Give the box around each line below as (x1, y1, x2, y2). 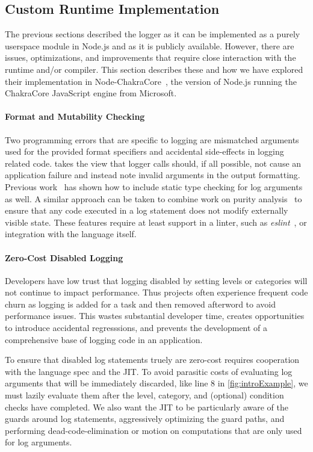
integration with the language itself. (5, 228, 137, 240)
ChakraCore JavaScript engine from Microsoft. (5, 87, 177, 99)
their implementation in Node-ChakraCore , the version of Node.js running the (5, 75, 297, 87)
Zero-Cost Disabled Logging (5, 251, 123, 264)
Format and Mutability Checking (5, 110, 145, 123)
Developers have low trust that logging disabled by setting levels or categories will (5, 274, 308, 286)
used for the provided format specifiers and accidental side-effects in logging (5, 145, 284, 158)
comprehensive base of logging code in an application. (5, 333, 203, 345)
